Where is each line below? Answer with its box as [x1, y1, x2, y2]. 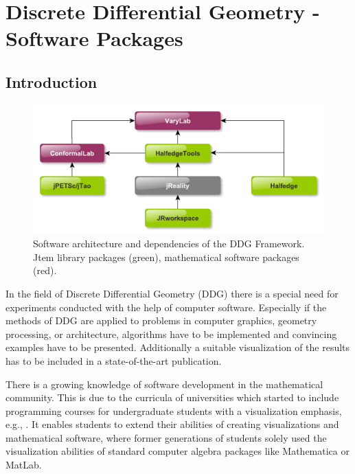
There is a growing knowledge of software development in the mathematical [5, 376, 323, 391]
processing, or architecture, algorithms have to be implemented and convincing [5, 326, 337, 341]
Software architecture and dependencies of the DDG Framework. [33, 236, 305, 251]
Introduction [5, 71, 98, 92]
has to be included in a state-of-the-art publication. [5, 353, 222, 368]
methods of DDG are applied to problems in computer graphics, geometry [5, 313, 317, 328]
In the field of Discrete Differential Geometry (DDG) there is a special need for [5, 286, 339, 300]
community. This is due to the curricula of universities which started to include [5, 390, 339, 405]
